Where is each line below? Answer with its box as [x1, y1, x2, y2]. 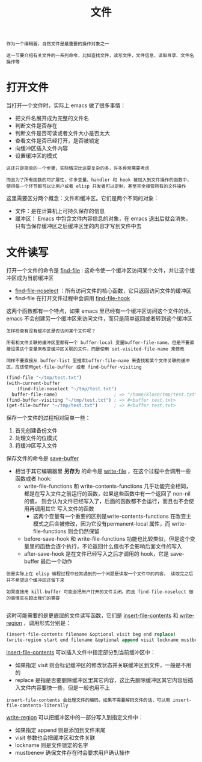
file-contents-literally [6, 702, 69, 708]
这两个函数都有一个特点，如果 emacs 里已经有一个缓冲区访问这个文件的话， [6, 307, 194, 315]
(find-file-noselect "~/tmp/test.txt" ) [17, 386, 117, 392]
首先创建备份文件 [14, 427, 58, 434]
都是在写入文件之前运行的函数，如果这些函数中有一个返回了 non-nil [23, 490, 191, 497]
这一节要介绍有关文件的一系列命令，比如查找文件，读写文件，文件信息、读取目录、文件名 [6, 52, 194, 59]
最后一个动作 [40, 558, 73, 565]
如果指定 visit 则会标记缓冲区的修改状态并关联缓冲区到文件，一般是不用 [14, 662, 192, 669]
